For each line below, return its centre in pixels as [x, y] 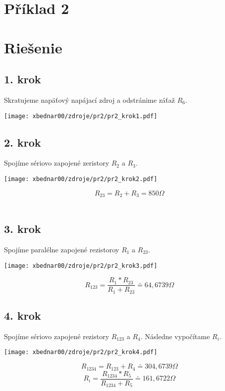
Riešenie [33, 47]
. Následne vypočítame [175, 336]
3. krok [23, 229]
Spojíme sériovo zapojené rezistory [57, 336]
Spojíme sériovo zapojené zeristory [57, 163]
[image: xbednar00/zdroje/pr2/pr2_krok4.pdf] [81, 352]
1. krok [23, 79]
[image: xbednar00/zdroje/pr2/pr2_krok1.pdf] [81, 116]
